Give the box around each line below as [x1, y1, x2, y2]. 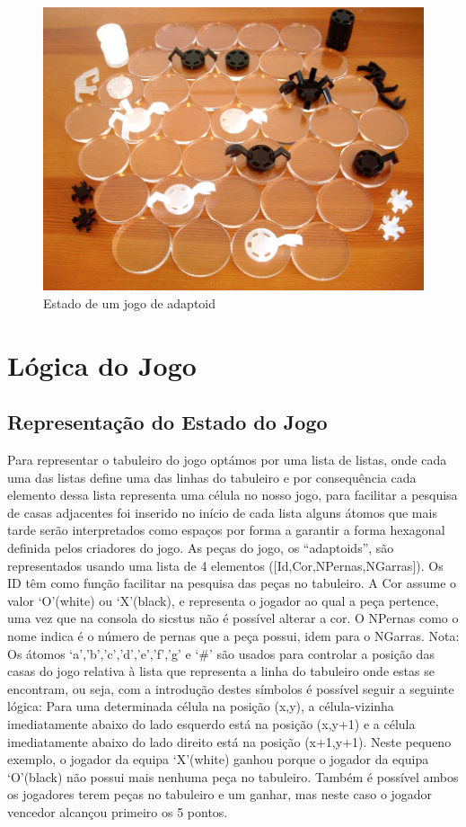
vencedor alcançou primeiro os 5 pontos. [7, 802, 228, 821]
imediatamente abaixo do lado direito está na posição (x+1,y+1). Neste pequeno [7, 732, 452, 751]
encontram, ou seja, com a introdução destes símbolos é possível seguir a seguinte [7, 679, 454, 698]
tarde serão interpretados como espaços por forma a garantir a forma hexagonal [7, 520, 445, 539]
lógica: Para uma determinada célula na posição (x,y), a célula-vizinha [7, 697, 394, 716]
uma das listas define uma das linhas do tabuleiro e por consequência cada [7, 467, 417, 486]
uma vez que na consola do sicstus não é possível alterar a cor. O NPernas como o [7, 609, 459, 627]
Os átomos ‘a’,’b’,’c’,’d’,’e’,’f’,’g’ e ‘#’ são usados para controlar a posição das [7, 644, 435, 662]
